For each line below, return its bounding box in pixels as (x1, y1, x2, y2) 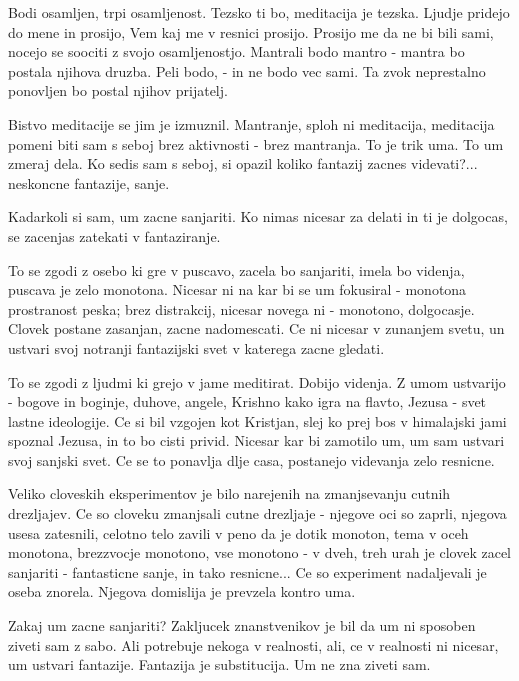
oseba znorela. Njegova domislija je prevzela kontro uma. (8, 581, 356, 602)
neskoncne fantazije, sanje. (8, 172, 170, 193)
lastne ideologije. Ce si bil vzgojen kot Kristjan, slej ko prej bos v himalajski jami (8, 410, 507, 431)
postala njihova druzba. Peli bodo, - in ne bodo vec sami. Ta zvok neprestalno (8, 60, 486, 81)
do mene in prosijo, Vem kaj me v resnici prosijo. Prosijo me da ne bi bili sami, (8, 21, 494, 42)
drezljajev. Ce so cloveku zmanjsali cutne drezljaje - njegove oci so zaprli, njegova (8, 503, 507, 524)
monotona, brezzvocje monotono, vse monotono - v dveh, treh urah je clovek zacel (8, 542, 511, 563)
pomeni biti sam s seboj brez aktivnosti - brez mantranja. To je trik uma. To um (8, 133, 504, 154)
